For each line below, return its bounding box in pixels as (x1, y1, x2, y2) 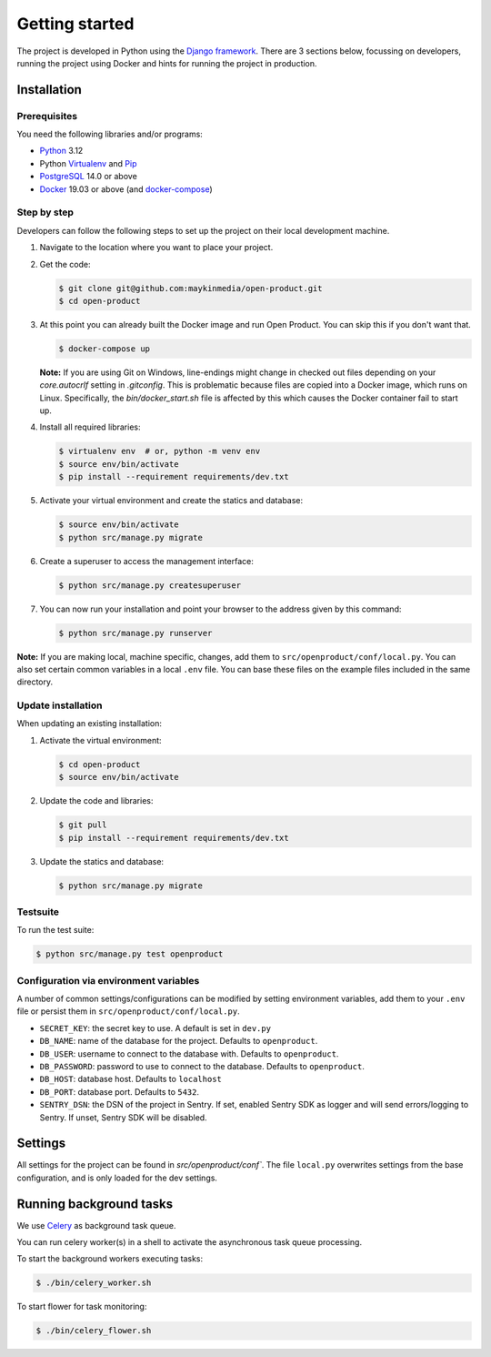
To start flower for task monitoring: (16, 1301, 147, 1312)
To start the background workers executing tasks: (16, 1253, 204, 1264)
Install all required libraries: (39, 421, 141, 432)
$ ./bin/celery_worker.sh (35, 1278, 152, 1288)
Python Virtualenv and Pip (39, 157, 137, 168)
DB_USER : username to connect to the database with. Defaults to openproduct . (39, 1048, 339, 1059)
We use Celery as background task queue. (16, 1220, 176, 1230)
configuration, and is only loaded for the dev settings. (16, 1172, 218, 1183)
